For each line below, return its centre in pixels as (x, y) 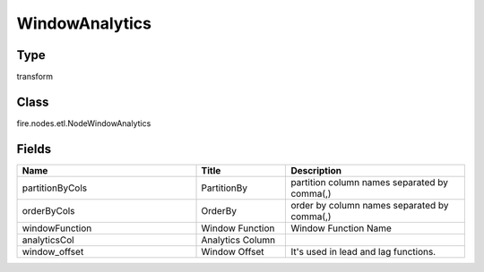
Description (316, 170)
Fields (34, 149)
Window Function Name (341, 228)
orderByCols (48, 210)
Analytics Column (238, 240)
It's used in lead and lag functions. (363, 251)
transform (35, 77)
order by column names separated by (370, 205)
